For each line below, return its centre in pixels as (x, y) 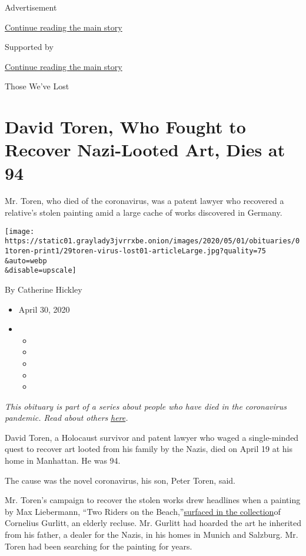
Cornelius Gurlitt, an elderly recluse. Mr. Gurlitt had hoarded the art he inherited (153, 523)
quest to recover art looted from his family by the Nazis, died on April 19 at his (149, 449)
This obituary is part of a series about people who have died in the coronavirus (146, 406)
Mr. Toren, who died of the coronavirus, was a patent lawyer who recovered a (144, 201)
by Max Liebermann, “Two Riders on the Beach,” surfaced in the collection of (143, 511)
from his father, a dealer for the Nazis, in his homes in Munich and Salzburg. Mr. (152, 535)
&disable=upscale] (41, 271)
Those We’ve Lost (37, 86)
